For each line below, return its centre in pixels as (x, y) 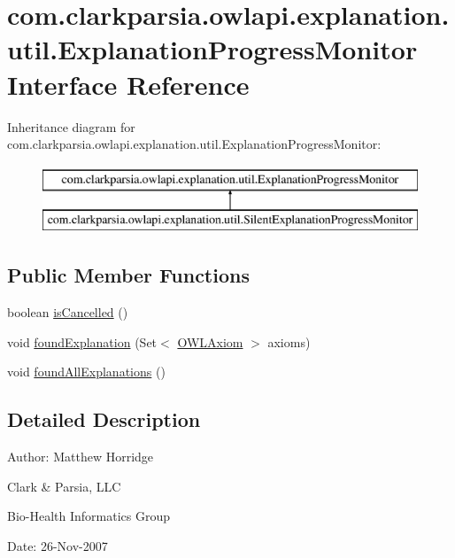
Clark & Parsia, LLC (64, 486)
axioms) (289, 341)
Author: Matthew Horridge (81, 457)
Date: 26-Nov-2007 (58, 545)
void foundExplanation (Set (82, 341)
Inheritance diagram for (71, 126)
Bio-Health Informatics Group (89, 516)
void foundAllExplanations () (86, 372)
